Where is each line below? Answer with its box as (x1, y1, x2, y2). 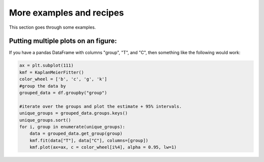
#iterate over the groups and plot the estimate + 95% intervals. (19, 104, 182, 109)
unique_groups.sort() (19, 117, 71, 123)
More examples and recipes (9, 7, 124, 18)
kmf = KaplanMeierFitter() (19, 70, 84, 75)
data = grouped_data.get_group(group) (29, 131, 123, 136)
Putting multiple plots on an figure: (9, 37, 117, 45)
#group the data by (19, 83, 66, 89)
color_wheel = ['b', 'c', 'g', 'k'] (19, 76, 108, 82)
